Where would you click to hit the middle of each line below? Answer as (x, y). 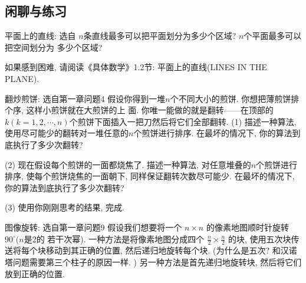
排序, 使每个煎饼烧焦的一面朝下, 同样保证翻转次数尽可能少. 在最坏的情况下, (150, 176)
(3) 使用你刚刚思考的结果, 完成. (65, 207)
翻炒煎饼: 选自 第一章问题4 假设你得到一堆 (85, 98)
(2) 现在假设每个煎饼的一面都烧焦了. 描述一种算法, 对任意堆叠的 (128, 164)
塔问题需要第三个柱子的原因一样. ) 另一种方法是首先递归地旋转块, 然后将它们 (153, 261)
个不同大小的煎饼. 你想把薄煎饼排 (235, 98)
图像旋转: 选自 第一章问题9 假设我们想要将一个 (93, 227)
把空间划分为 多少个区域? (54, 47)
